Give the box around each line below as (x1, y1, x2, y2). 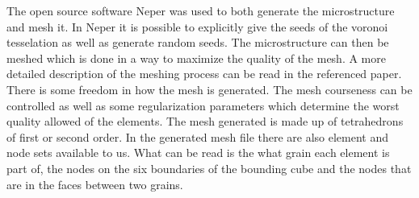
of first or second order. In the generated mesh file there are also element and (6, 128, 389, 145)
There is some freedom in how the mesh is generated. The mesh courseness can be (6, 80, 413, 97)
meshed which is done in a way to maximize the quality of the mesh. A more (6, 49, 386, 66)
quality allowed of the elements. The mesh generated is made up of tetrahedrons (6, 113, 404, 130)
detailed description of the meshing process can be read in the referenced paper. (6, 65, 402, 82)
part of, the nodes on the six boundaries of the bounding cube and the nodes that (6, 159, 412, 176)
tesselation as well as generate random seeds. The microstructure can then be (6, 34, 389, 51)
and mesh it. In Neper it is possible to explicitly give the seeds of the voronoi (6, 18, 388, 35)
